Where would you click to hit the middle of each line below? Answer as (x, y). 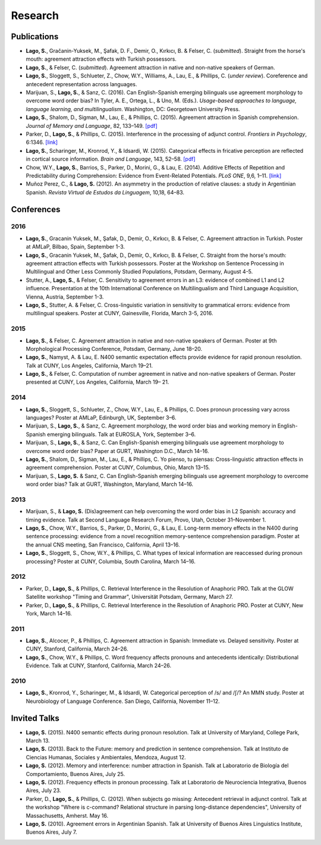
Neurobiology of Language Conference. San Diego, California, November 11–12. (123, 701)
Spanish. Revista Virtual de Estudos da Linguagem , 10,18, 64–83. (105, 192)
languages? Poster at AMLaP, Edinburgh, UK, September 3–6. (101, 417)
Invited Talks (35, 718)
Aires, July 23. (44, 790)
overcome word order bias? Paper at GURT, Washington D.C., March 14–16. (117, 451)
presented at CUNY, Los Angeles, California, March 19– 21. (97, 382)
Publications (35, 37)
